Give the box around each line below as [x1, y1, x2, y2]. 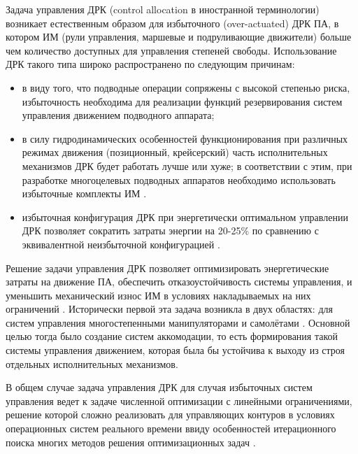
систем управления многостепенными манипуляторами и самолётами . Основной [6, 315, 350, 329]
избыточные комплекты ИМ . [22, 186, 147, 201]
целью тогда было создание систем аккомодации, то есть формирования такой [6, 329, 338, 343]
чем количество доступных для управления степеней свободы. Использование [6, 43, 337, 57]
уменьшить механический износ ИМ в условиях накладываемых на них [6, 288, 311, 302]
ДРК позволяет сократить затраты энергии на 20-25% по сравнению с [22, 223, 319, 238]
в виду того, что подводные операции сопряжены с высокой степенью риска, [22, 80, 350, 94]
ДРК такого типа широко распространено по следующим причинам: [6, 57, 295, 71]
